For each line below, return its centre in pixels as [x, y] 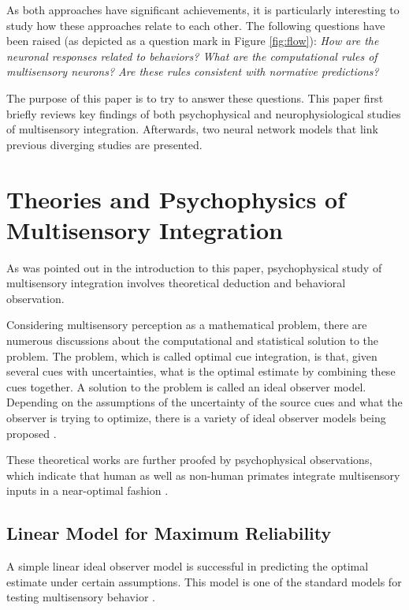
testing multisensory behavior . [81, 597]
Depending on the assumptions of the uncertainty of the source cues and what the [204, 402]
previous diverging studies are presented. [104, 144]
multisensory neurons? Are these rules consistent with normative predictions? [193, 71]
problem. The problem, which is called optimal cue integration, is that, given [192, 356]
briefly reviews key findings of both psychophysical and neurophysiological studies [204, 113]
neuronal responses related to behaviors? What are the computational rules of [192, 56]
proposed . [32, 433]
